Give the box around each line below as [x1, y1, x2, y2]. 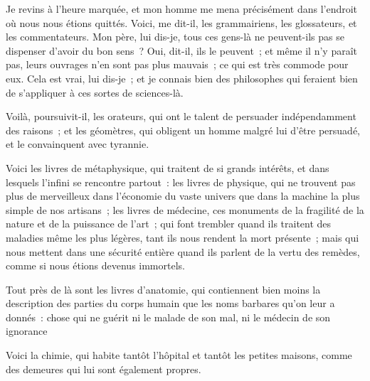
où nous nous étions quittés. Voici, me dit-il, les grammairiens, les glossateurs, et [6, 15, 357, 30]
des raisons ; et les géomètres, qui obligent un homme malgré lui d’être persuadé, [6, 122, 361, 137]
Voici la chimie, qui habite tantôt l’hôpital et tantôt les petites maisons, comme [6, 348, 352, 363]
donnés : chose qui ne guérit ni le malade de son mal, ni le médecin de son [6, 309, 331, 324]
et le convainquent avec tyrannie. [6, 136, 149, 151]
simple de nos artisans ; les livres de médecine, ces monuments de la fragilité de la [6, 202, 364, 217]
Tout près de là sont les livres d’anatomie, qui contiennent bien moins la [6, 281, 321, 296]
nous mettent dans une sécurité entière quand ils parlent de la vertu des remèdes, [6, 244, 360, 259]
